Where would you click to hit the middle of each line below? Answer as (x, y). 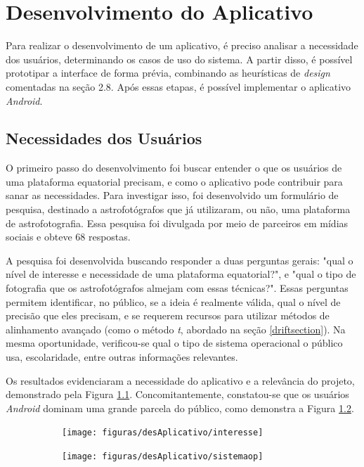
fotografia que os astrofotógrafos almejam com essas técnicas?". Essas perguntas (177, 288)
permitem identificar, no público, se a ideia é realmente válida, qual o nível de (173, 301)
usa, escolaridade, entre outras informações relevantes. (122, 357)
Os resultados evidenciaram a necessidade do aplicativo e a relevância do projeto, (180, 380)
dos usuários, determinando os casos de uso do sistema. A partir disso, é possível (179, 59)
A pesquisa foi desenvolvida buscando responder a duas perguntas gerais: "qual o (180, 260)
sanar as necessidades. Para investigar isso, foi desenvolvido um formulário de (172, 195)
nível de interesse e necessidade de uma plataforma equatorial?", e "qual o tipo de (181, 274)
